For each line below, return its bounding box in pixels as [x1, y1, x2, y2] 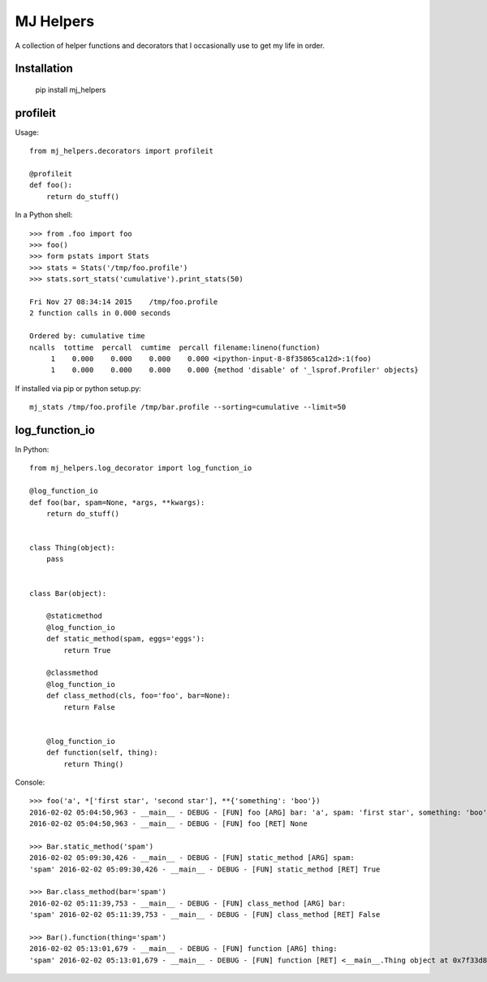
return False [63, 702, 115, 711]
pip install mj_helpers [35, 85, 106, 94]
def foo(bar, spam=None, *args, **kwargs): [29, 498, 205, 507]
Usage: [15, 127, 40, 137]
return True [63, 645, 111, 654]
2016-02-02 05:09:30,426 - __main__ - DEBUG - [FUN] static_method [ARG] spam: [29, 854, 355, 863]
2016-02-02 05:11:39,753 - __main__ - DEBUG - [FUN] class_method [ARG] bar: [29, 898, 347, 908]
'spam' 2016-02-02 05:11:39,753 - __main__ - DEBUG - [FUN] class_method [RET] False [29, 910, 381, 919]
